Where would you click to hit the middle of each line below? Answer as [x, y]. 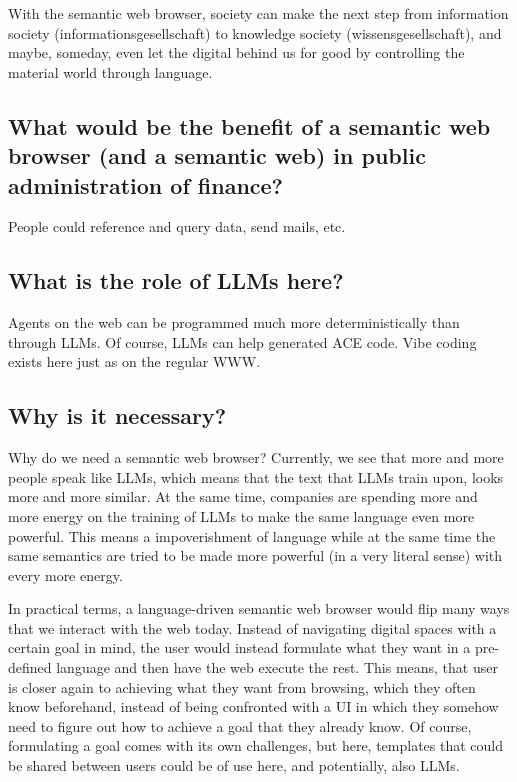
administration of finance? [146, 184]
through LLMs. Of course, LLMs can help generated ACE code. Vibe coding [242, 341]
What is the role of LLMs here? [176, 280]
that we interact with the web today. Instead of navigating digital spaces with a [252, 627]
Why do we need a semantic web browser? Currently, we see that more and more [256, 457]
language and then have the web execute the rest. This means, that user [277, 667]
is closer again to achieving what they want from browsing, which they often [242, 686]
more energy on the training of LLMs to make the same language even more [241, 515]
